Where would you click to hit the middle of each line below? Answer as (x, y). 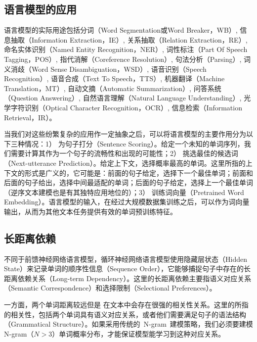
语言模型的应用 (40, 9)
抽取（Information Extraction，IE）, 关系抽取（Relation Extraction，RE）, (129, 39)
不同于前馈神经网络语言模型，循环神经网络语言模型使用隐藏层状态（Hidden (126, 259)
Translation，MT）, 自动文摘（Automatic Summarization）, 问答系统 (113, 88)
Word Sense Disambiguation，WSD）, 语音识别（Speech (119, 69)
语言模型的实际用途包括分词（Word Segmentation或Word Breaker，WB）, (121, 30)
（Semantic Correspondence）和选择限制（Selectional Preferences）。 (110, 288)
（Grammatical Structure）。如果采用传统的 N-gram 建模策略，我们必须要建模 (128, 324)
